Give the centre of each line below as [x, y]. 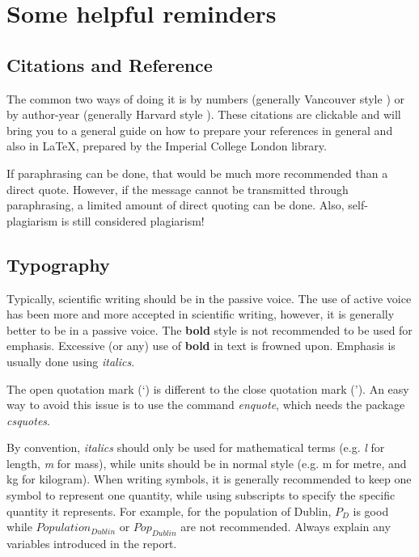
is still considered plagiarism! [133, 220]
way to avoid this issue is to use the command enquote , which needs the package [206, 405]
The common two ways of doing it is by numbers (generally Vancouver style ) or [205, 98]
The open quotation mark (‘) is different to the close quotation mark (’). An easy [208, 388]
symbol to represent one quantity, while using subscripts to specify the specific [201, 495]
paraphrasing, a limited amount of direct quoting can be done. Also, [176, 205]
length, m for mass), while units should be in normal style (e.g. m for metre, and [207, 463]
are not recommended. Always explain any [286, 527]
